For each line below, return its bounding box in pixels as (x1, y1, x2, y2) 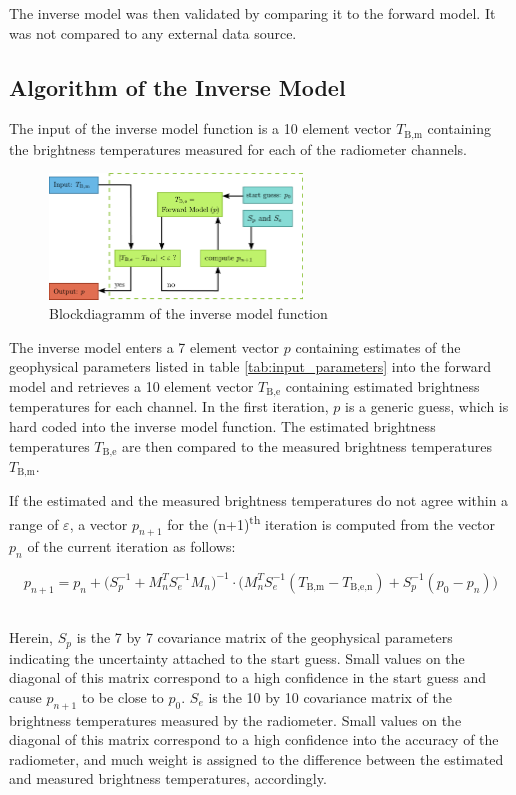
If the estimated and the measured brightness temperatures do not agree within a (9, 490, 509, 511)
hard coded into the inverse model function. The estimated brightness (9, 415, 436, 436)
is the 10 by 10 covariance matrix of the (208, 686, 453, 707)
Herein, (9, 627, 53, 648)
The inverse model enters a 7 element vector (9, 336, 280, 357)
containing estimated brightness (285, 375, 480, 396)
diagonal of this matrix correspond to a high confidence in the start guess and (9, 667, 486, 688)
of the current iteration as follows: (27, 536, 236, 557)
